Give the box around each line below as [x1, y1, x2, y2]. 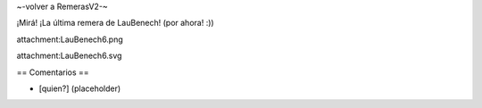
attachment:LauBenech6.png [16, 34, 124, 45]
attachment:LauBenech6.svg [16, 50, 122, 62]
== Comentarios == [16, 67, 89, 78]
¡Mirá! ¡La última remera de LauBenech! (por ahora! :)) [16, 18, 214, 29]
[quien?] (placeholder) [38, 83, 121, 94]
